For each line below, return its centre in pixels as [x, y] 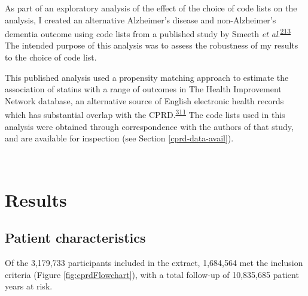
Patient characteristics [75, 238]
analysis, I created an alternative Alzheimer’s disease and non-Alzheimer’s [141, 19]
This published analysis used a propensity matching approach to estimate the [147, 77]
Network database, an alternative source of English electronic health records [144, 100]
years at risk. [29, 286]
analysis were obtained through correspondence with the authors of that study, [149, 126]
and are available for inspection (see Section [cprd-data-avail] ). [119, 138]
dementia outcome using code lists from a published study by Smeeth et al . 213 [148, 33]
